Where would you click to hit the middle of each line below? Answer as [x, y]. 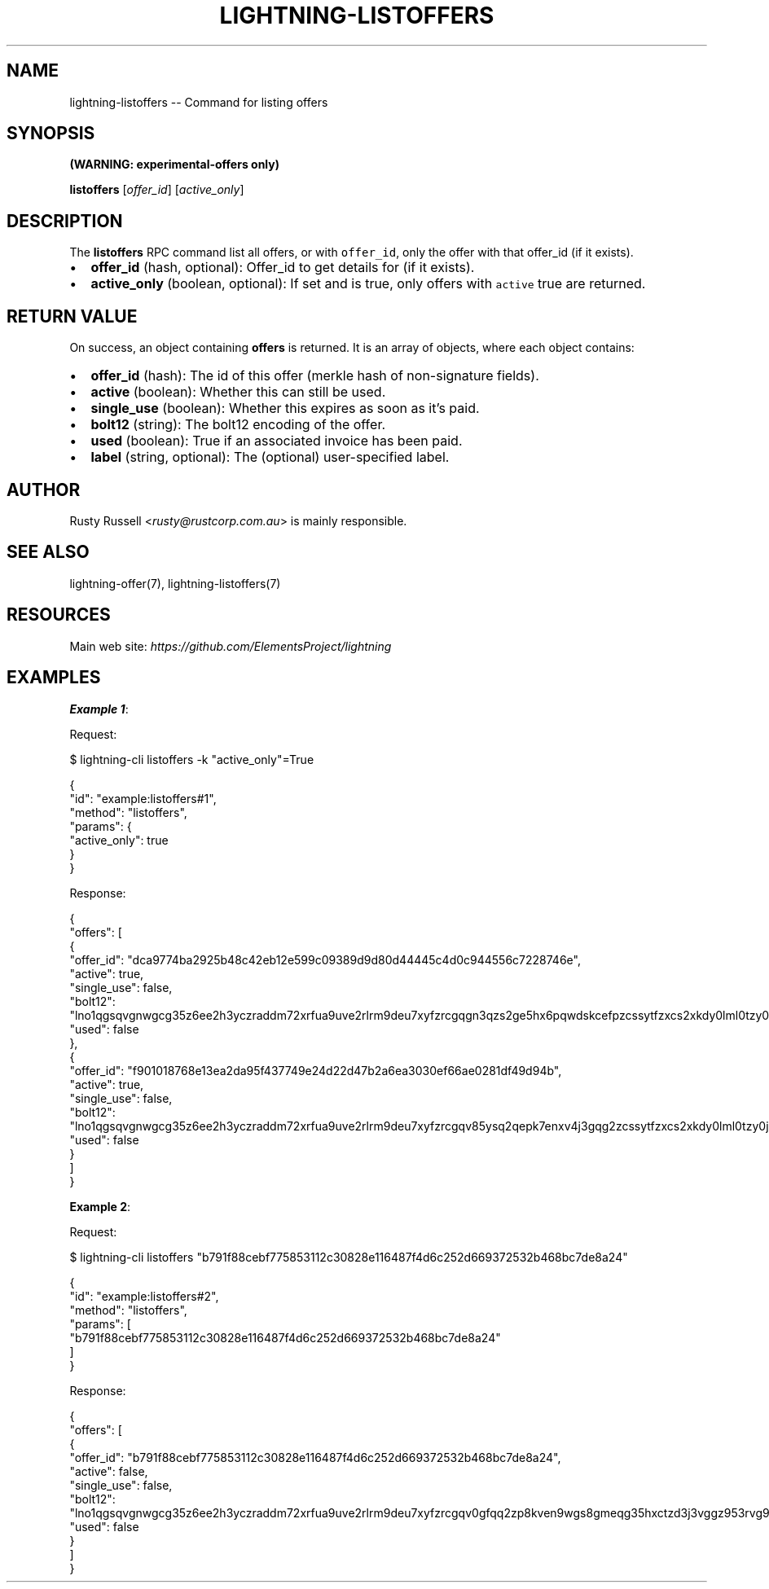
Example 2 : [100, 1206]
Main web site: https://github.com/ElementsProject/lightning [231, 646]
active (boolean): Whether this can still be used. [238, 392]
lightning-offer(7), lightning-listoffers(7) [175, 583]
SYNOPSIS [51, 134]
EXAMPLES [54, 678]
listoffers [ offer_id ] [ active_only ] [157, 190]
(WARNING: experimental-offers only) [174, 165]
